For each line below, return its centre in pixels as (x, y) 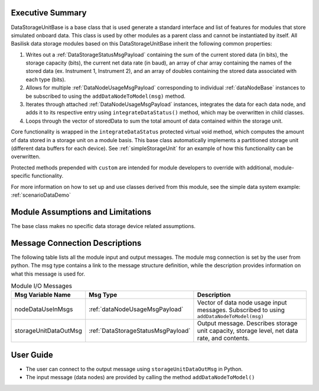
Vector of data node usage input (242, 303)
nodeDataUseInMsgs (44, 309)
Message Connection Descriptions (76, 243)
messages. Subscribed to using (241, 310)
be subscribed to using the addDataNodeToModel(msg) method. (106, 96)
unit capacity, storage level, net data (248, 331)
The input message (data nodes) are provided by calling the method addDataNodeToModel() (140, 377)
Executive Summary (49, 13)
